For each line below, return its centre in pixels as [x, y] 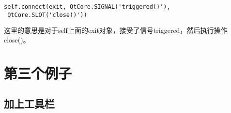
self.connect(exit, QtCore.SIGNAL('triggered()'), [87, 7]
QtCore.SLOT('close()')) [47, 15]
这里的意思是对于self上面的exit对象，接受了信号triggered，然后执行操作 [116, 30]
